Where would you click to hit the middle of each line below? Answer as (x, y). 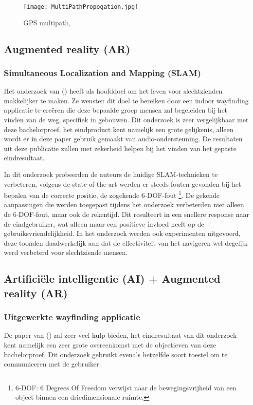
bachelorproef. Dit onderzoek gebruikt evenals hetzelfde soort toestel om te (116, 354)
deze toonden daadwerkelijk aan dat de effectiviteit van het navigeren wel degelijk (126, 242)
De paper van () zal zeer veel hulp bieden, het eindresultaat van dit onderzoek (120, 335)
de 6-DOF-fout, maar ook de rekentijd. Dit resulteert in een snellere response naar (126, 214)
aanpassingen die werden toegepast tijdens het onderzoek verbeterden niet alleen (124, 204)
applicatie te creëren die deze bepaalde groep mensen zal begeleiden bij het (116, 110)
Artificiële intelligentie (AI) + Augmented (112, 279)
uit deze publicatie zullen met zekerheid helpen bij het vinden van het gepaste (120, 148)
